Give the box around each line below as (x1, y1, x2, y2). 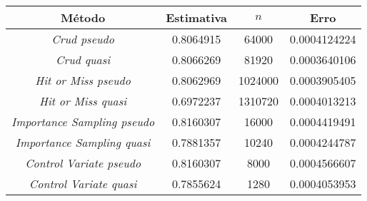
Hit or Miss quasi (39, 93, 127, 109)
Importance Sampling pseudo (11, 113, 155, 130)
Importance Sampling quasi (15, 134, 151, 150)
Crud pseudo (51, 31, 114, 47)
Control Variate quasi (29, 175, 137, 192)
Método (61, 9, 106, 26)
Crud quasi (55, 51, 111, 68)
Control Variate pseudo (25, 155, 141, 171)
